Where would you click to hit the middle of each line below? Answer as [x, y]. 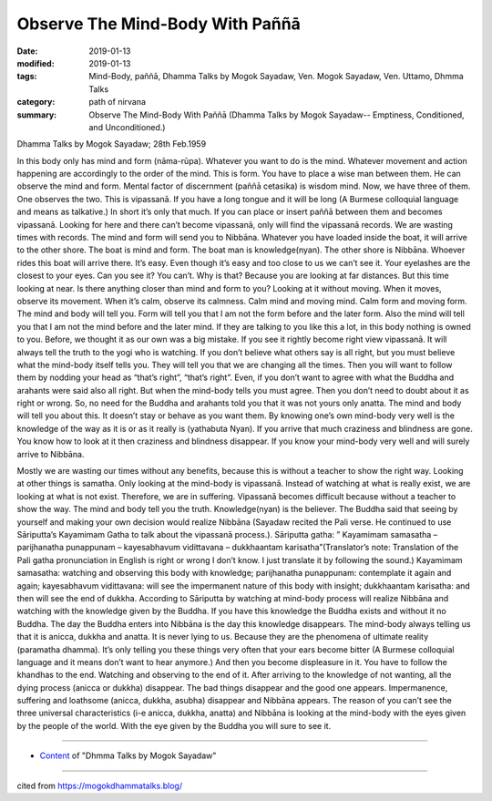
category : [36, 102]
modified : [36, 63]
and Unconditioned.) [127, 127]
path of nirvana [117, 102]
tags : [27, 77]
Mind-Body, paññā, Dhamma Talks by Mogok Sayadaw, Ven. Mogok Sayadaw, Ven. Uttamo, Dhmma [276, 77]
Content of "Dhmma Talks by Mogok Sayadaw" [128, 755]
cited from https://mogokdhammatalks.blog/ [99, 786]
